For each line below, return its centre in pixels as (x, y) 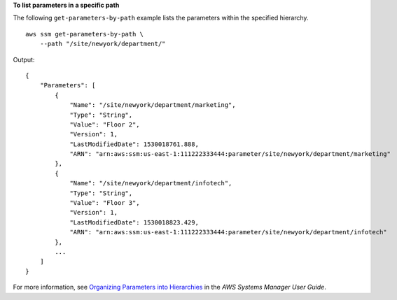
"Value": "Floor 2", (105, 124)
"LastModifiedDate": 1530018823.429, (134, 222)
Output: (24, 59)
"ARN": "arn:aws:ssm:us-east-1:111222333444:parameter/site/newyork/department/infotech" (229, 232)
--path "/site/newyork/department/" (103, 44)
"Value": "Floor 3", (105, 203)
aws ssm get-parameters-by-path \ (84, 34)
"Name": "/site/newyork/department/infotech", (151, 183)
